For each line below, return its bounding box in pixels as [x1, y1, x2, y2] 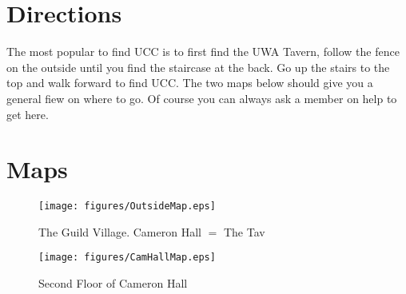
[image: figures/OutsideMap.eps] [38, 201, 216, 213]
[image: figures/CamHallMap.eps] [38, 252, 216, 264]
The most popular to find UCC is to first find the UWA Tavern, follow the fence [6, 43, 400, 60]
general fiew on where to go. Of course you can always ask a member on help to [6, 89, 397, 106]
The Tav [223, 223, 265, 240]
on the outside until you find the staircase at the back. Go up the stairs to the [6, 58, 390, 75]
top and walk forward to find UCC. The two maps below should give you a [6, 74, 373, 91]
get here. [6, 105, 49, 122]
